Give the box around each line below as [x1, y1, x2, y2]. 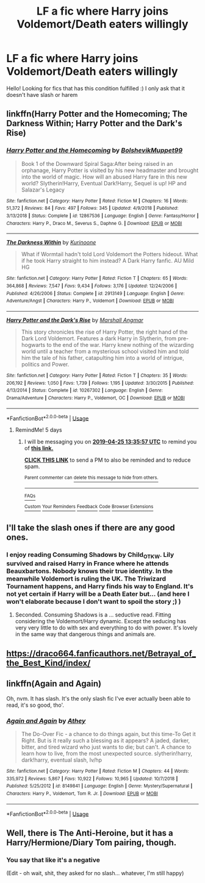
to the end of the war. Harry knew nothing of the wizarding [46, 341, 194, 348]
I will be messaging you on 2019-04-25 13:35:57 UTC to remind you [24, 438, 197, 446]
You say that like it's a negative [6, 856, 101, 864]
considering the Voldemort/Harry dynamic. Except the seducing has [15, 618, 187, 625]
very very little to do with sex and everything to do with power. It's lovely [15, 624, 198, 632]
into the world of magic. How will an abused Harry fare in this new [21, 173, 187, 181]
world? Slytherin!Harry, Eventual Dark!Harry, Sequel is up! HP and [21, 179, 187, 187]
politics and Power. [21, 360, 70, 368]
